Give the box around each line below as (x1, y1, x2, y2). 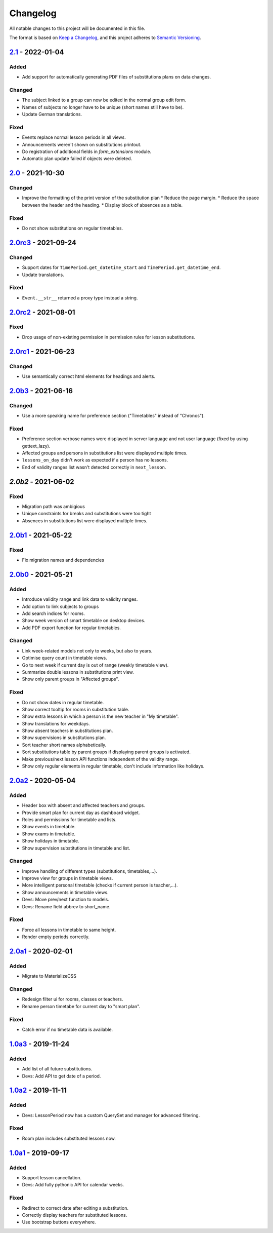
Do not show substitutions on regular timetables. (22, 225, 123, 232)
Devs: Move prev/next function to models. (22, 897, 110, 903)
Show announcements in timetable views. (22, 889, 109, 895)
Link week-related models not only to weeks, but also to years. (22, 647, 153, 653)
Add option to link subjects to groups (22, 603, 99, 609)
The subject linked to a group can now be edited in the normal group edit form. (22, 97, 187, 103)
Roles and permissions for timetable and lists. (22, 816, 117, 823)
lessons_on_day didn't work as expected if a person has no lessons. (22, 457, 168, 463)
